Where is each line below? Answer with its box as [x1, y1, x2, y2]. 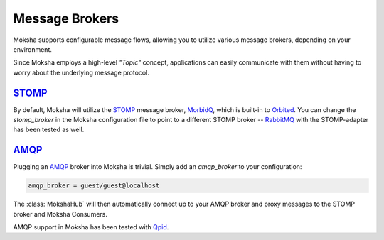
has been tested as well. [13, 125, 85, 134]
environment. [13, 45, 53, 53]
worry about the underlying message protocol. [13, 68, 149, 77]
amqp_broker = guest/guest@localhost [28, 182, 160, 190]
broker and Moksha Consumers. [13, 209, 108, 218]
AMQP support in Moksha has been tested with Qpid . [13, 223, 169, 231]
